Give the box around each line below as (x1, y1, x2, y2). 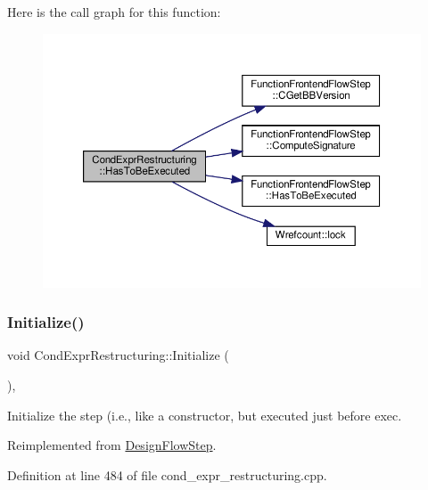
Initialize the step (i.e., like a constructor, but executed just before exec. (7, 405, 402, 424)
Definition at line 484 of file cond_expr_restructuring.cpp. (7, 465, 327, 484)
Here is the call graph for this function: (7, 3, 221, 20)
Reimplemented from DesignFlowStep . (7, 436, 217, 454)
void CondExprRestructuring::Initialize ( (7, 346, 229, 364)
